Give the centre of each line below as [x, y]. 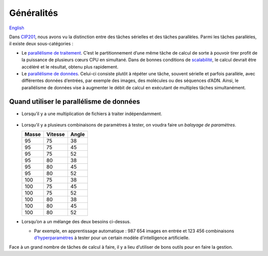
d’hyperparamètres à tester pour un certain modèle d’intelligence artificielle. [112, 238]
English [17, 28]
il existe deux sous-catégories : [41, 44]
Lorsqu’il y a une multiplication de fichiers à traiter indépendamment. [92, 114]
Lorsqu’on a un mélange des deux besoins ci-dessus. [76, 222]
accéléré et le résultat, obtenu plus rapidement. [70, 66]
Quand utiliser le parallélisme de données [75, 102]
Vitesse [56, 134]
